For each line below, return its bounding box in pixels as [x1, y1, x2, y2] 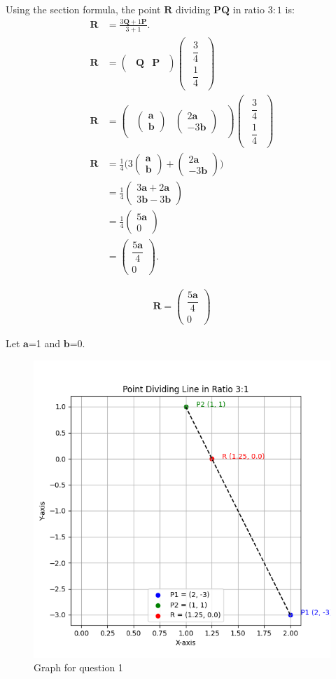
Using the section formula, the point [6, 2, 161, 16]
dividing [175, 2, 211, 16]
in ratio [232, 2, 265, 16]
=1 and [28, 335, 61, 350]
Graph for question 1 [34, 660, 123, 675]
